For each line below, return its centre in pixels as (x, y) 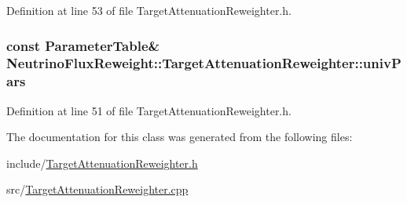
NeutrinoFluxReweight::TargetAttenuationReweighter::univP (204, 63)
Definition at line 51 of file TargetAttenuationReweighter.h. (149, 110)
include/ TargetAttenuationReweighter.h (102, 163)
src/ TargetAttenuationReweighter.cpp (97, 189)
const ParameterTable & (83, 45)
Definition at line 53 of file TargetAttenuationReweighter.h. (149, 10)
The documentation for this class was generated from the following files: (180, 137)
